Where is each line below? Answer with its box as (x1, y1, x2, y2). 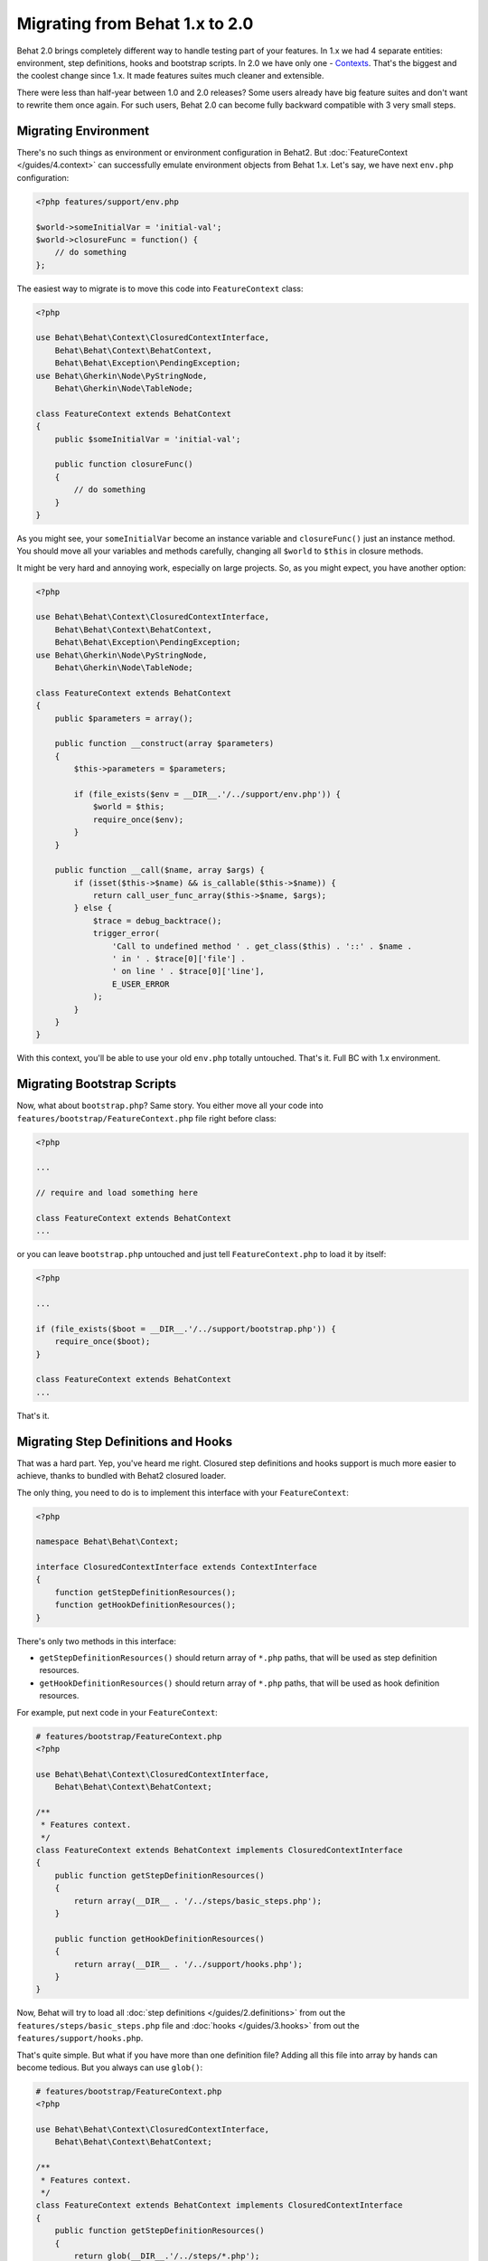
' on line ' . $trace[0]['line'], (111, 966, 266, 977)
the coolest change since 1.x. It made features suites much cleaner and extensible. (16, 71, 324, 81)
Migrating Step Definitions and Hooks (16, 1433, 233, 1449)
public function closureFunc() (54, 459, 193, 469)
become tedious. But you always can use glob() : (16, 2062, 203, 2073)
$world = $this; (92, 801, 165, 812)
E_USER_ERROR (111, 979, 170, 989)
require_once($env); (92, 814, 184, 825)
